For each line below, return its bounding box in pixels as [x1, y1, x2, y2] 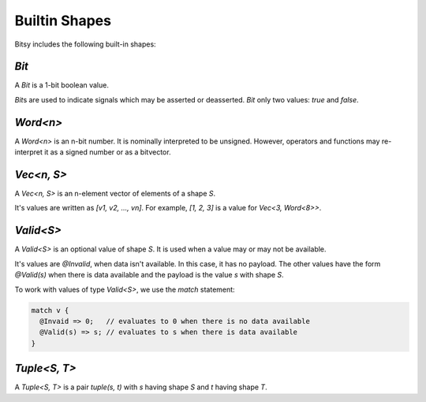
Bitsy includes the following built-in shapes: [14, 39, 157, 49]
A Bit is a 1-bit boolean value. [14, 80, 110, 90]
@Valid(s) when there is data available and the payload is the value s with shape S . [14, 270, 284, 280]
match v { [31, 306, 69, 315]
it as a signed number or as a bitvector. [44, 147, 171, 157]
